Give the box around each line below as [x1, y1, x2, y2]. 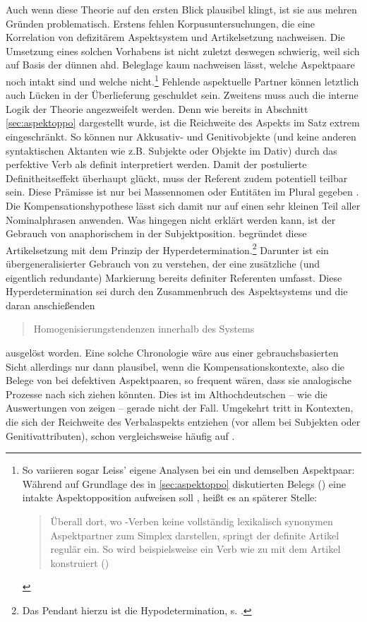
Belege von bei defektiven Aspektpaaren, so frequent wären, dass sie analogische [6, 373, 351, 388]
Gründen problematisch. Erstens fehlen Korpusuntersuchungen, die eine [6, 16, 315, 30]
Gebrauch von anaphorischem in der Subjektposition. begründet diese [6, 226, 307, 241]
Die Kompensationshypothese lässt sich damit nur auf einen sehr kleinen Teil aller [6, 198, 361, 213]
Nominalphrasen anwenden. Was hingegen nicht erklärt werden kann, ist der [6, 212, 336, 227]
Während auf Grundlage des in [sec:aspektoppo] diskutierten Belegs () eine [22, 476, 346, 491]
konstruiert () [50, 555, 109, 570]
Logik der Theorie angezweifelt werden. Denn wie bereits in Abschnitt [6, 101, 308, 116]
